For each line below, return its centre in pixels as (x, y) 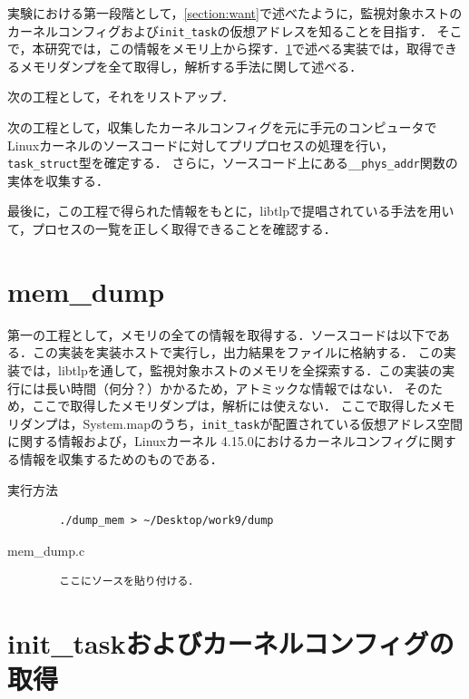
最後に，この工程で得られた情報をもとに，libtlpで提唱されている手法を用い (231, 211)
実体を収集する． (58, 180)
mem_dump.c (46, 550)
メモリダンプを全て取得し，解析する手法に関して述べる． (191, 66)
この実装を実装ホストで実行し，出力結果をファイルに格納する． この (238, 352)
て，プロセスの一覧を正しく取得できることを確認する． (172, 229)
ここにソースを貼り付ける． (129, 582)
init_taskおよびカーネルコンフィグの (231, 643)
